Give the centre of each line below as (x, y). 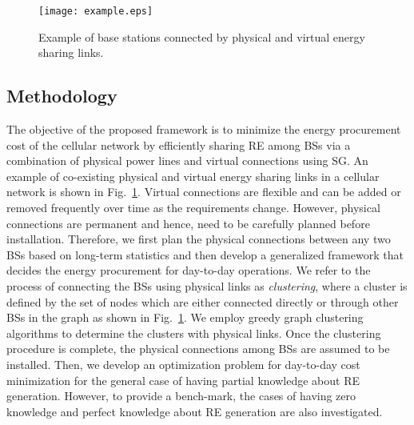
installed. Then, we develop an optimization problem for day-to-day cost (183, 364)
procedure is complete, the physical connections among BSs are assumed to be (198, 349)
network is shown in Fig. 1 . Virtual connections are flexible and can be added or (204, 192)
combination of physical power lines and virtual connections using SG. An (187, 160)
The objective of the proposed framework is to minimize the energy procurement (204, 129)
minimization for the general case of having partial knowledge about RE (183, 380)
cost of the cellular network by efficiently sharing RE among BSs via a (179, 144)
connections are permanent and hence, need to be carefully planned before (188, 223)
